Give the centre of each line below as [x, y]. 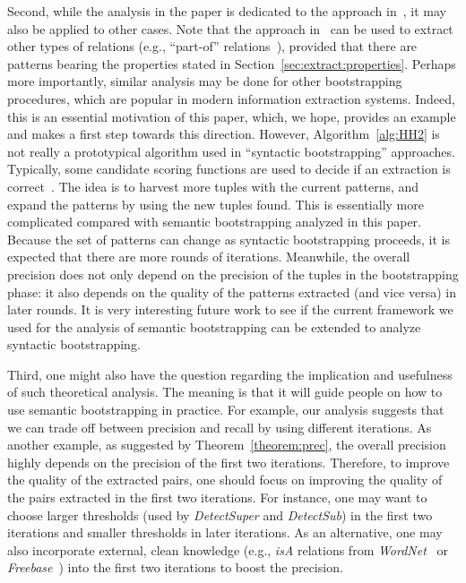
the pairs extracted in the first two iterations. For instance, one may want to [217, 497]
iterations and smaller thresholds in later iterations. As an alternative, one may [225, 532]
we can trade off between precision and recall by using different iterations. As [220, 427]
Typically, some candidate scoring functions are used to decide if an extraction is [229, 169]
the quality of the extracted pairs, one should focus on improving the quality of [225, 480]
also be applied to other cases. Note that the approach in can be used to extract [230, 28]
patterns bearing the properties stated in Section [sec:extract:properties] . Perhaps [232, 63]
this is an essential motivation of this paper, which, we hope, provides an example [232, 116]
